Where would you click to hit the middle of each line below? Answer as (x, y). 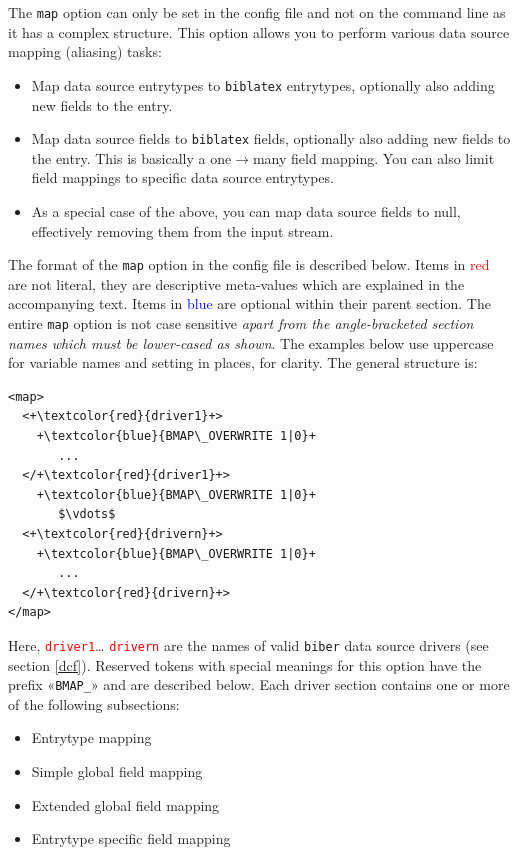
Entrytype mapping (91, 737)
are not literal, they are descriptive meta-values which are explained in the (236, 283)
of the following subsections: (94, 703)
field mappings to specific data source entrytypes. (182, 177)
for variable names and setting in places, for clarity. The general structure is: (243, 362)
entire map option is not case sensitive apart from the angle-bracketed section (241, 322)
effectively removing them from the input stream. (182, 230)
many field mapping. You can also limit (373, 157)
